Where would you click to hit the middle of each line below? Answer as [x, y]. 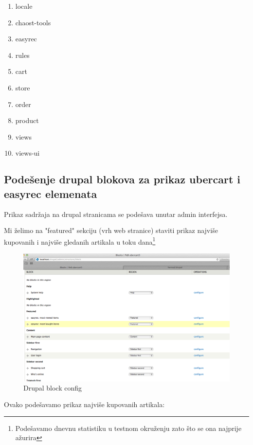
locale [24, 6]
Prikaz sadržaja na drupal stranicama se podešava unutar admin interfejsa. [116, 214]
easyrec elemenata [51, 193]
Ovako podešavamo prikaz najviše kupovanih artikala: [84, 404]
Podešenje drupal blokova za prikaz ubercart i [122, 179]
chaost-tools [33, 22]
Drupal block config [53, 388]
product [27, 120]
